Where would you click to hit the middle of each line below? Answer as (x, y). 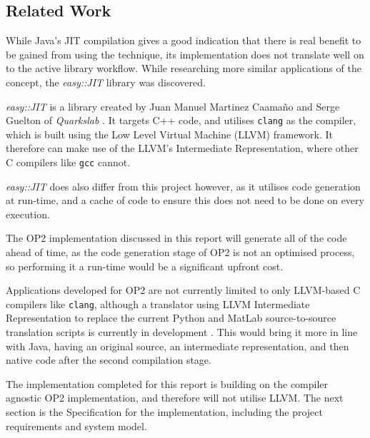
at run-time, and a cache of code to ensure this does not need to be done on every (185, 200)
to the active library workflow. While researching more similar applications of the (184, 68)
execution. (28, 214)
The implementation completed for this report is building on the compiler (167, 383)
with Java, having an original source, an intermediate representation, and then (177, 346)
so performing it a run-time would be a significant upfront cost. (145, 266)
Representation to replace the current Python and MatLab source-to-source (171, 318)
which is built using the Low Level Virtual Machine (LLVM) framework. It (169, 134)
